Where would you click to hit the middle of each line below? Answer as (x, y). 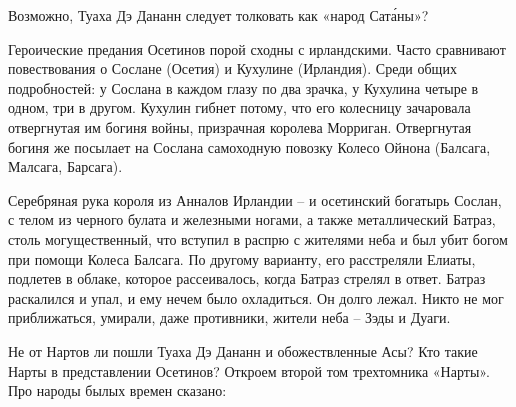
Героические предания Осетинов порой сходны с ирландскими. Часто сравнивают (257, 48)
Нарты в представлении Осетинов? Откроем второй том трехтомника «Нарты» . (249, 370)
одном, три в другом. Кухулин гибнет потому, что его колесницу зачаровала (239, 107)
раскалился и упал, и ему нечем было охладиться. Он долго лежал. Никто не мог (256, 297)
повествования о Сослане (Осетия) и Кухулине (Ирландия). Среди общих (232, 68)
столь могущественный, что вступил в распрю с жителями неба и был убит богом (258, 238)
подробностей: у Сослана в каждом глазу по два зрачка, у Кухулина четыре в (243, 87)
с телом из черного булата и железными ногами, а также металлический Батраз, (252, 219)
